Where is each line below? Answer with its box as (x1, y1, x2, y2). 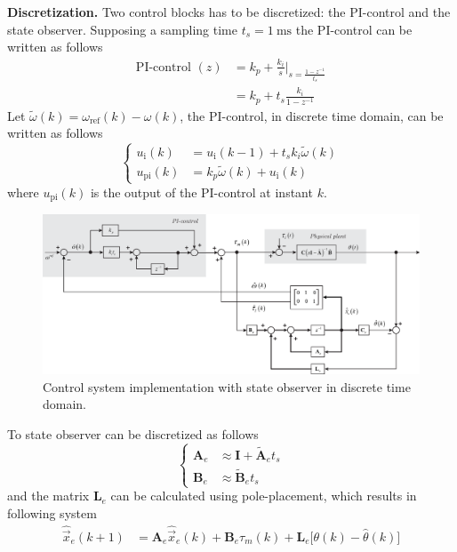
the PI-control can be (295, 20, 413, 38)
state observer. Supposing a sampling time (7, 20, 237, 38)
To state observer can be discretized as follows (7, 424, 259, 443)
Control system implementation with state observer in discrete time (43, 377, 411, 396)
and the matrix (7, 486, 90, 505)
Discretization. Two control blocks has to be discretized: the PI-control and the (7, 3, 451, 20)
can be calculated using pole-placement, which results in (110, 486, 417, 505)
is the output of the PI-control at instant (90, 182, 313, 201)
